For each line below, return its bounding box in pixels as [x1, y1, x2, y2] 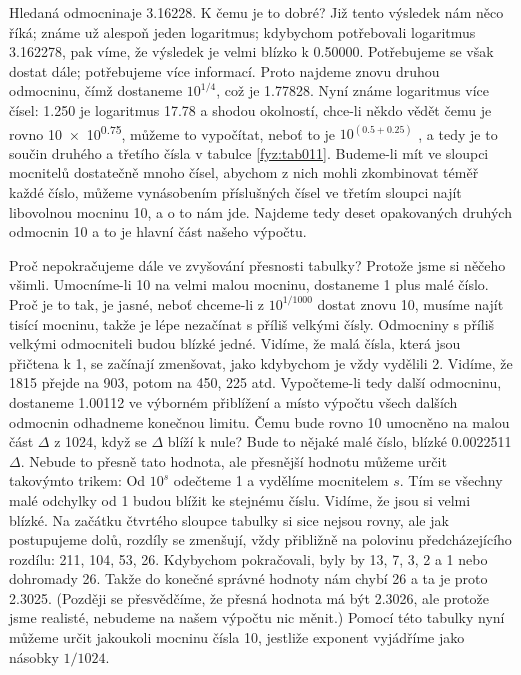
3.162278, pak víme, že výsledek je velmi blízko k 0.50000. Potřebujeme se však [9, 41, 494, 62]
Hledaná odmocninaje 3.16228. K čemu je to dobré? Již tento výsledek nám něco [9, 2, 504, 22]
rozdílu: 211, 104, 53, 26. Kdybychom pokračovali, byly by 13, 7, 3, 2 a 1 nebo [9, 548, 488, 569]
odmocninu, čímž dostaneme [9, 80, 183, 101]
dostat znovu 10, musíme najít [317, 293, 504, 314]
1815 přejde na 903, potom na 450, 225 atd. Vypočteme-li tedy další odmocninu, [9, 372, 502, 393]
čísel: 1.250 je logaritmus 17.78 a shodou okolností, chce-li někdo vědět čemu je [9, 99, 492, 120]
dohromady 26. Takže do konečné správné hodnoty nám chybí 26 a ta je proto [9, 568, 488, 589]
